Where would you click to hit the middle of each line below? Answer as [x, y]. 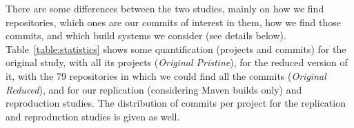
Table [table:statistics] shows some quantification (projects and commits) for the [176, 49]
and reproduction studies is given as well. [93, 116]
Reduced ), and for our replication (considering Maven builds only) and [154, 89]
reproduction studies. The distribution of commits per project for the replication [176, 103]
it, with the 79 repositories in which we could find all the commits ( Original [166, 75]
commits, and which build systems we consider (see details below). [146, 35]
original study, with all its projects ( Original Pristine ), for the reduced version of [177, 62]
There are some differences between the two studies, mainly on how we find [165, 8]
